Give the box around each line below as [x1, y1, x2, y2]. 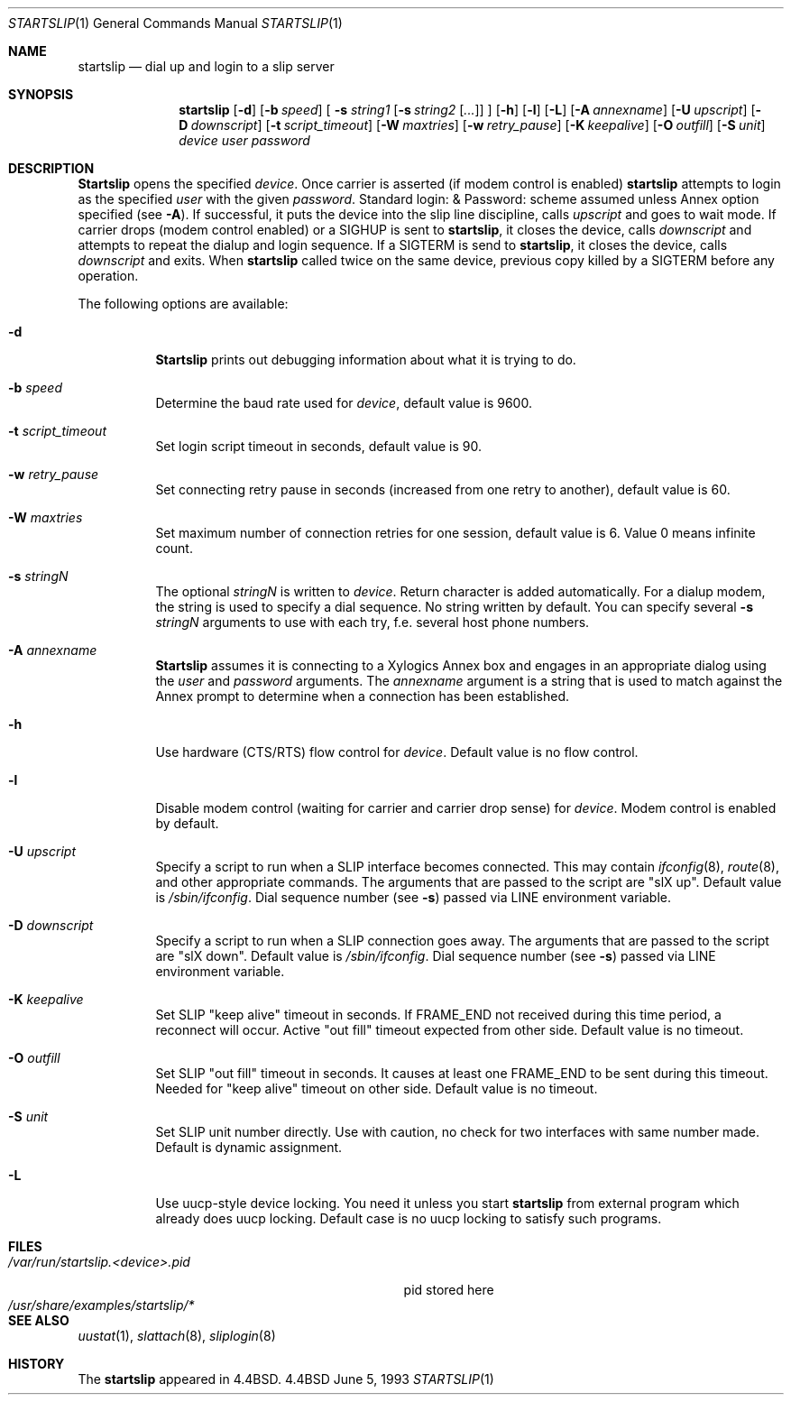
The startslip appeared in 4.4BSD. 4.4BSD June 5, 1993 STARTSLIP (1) [78, 1371, 494, 1387]
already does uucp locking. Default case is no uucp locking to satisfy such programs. [155, 1211, 662, 1226]
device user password [179, 133, 310, 148]
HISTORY [8, 1356, 65, 1371]
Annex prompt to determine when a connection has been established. [155, 688, 570, 704]
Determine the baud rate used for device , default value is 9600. [155, 395, 532, 410]
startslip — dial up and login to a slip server [78, 59, 335, 74]
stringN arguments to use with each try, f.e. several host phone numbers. [155, 614, 590, 630]
